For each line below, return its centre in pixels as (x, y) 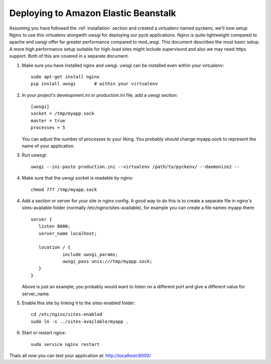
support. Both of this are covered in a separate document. (69, 56)
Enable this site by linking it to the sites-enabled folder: (79, 303)
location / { (54, 247)
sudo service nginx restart (65, 344)
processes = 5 (48, 128)
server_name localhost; (68, 233)
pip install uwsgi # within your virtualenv (94, 84)
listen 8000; (54, 226)
